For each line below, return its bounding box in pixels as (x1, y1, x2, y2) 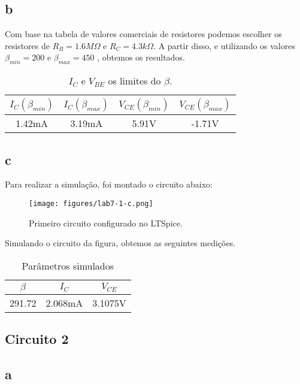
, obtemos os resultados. (97, 51, 185, 64)
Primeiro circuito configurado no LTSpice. (29, 216, 183, 229)
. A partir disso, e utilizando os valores (153, 39, 295, 52)
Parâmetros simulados (22, 258, 114, 273)
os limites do (108, 74, 161, 88)
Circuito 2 (5, 329, 69, 348)
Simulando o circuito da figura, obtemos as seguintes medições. (5, 237, 236, 249)
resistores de (5, 39, 50, 52)
